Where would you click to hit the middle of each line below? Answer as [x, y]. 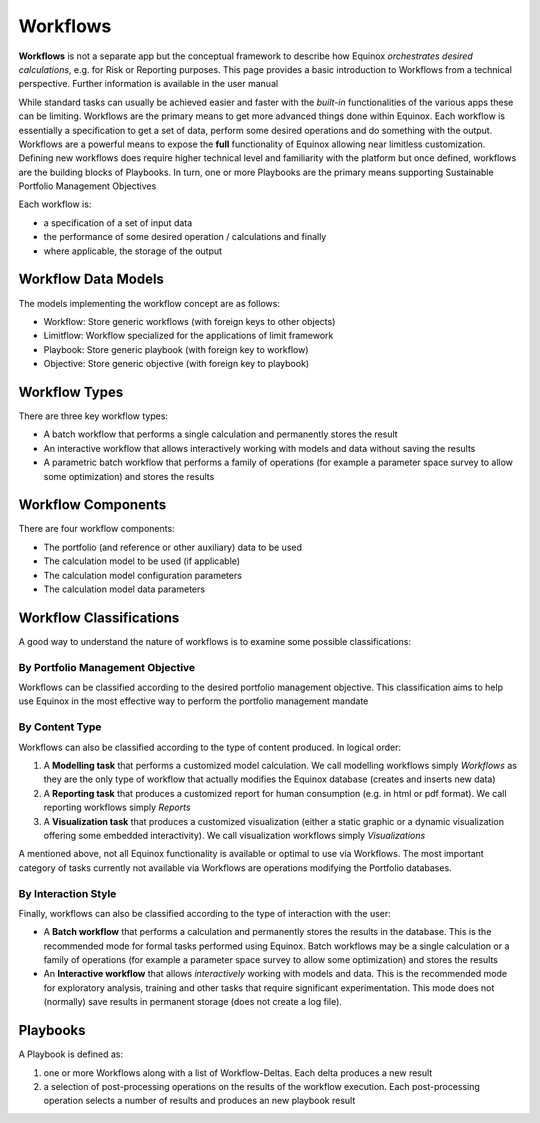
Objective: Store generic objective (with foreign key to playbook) [176, 364]
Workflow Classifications [99, 617]
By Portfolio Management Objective [107, 667]
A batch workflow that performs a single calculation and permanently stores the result [221, 434]
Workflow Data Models [91, 279]
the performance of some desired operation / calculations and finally [185, 237]
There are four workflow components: [96, 529]
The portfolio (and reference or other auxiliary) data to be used [173, 547]
